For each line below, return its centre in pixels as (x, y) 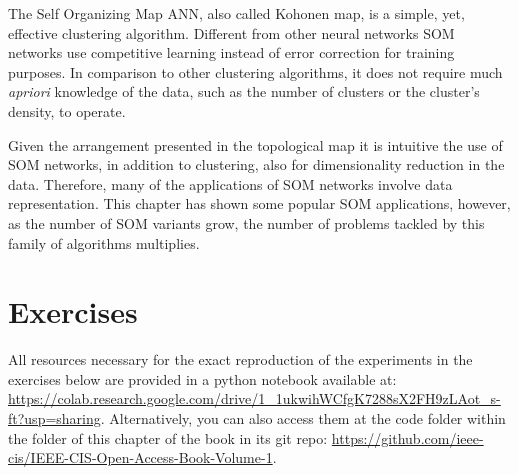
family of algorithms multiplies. (104, 242)
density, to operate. (67, 110)
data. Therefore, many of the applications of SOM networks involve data (230, 183)
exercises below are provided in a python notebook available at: (202, 378)
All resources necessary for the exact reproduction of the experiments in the (240, 359)
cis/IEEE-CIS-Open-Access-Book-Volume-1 (140, 457)
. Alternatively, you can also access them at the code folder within (303, 418)
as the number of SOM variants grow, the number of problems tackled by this (246, 222)
